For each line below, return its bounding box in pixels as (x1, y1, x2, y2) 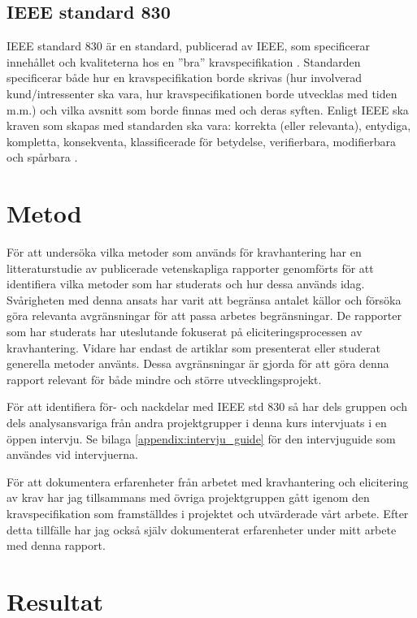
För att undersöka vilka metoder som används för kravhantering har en (7, 244, 362, 261)
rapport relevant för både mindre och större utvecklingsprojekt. (7, 370, 322, 387)
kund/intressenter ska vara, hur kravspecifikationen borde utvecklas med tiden (7, 84, 397, 102)
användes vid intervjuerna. (7, 446, 138, 463)
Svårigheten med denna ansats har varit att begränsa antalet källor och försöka (7, 291, 402, 308)
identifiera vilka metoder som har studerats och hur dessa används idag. (7, 275, 365, 292)
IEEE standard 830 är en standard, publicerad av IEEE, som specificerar (7, 37, 371, 54)
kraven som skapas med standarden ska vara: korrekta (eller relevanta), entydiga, (7, 117, 411, 134)
